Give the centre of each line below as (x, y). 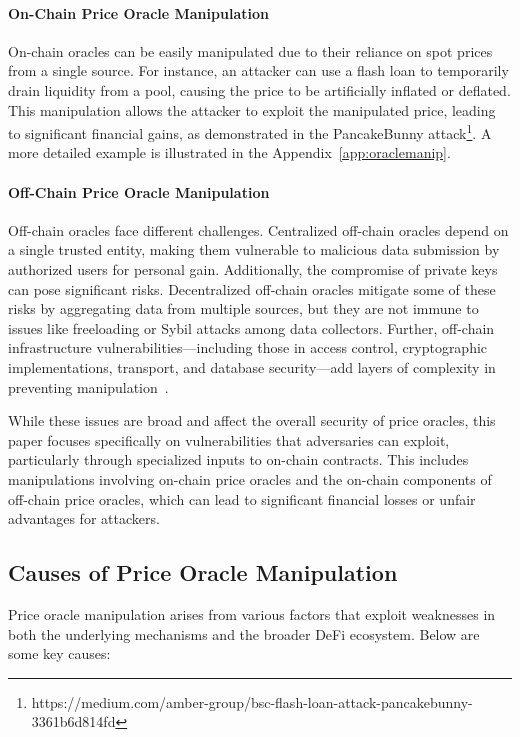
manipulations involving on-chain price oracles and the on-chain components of (250, 478)
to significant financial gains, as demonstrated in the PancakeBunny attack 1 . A (250, 131)
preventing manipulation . (88, 386)
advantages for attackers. (84, 518)
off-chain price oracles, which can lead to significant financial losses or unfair (242, 498)
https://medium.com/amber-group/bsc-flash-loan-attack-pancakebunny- (252, 701)
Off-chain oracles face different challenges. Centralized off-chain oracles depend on (258, 229)
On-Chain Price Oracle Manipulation (138, 12)
